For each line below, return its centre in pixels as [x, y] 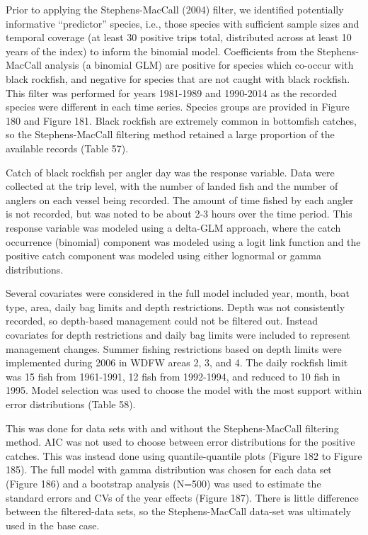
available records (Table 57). [67, 148]
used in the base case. [53, 525]
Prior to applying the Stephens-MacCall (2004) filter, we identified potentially [175, 9]
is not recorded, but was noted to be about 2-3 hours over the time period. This [179, 214]
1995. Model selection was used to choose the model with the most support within [184, 390]
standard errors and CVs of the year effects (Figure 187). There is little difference [182, 497]
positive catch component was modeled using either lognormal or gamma [163, 255]
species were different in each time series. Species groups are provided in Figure [178, 107]
